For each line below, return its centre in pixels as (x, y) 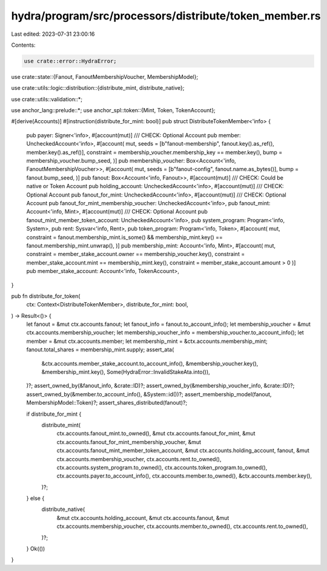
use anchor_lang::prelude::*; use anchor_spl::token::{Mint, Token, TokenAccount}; (114, 110)
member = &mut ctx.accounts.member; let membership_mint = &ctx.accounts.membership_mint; (147, 341)
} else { (35, 498)
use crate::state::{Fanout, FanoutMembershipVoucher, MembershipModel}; (105, 76)
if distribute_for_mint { (54, 414)
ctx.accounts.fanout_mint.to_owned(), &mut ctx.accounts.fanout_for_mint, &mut (156, 433)
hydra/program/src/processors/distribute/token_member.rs (166, 16)
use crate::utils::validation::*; (47, 99)
